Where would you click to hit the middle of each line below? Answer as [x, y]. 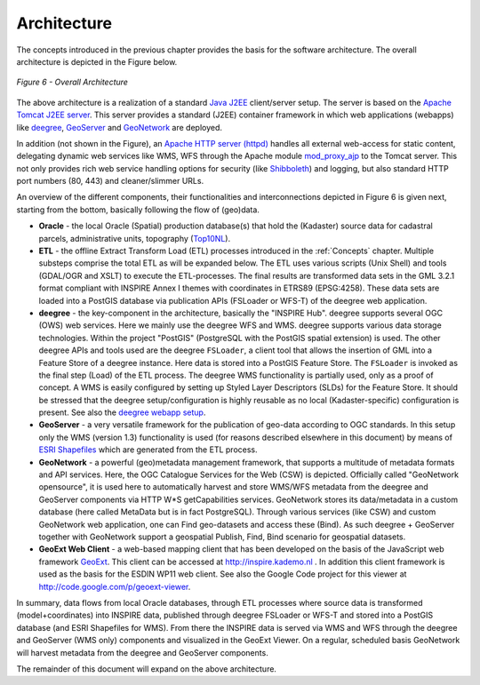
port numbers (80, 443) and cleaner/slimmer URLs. [110, 181]
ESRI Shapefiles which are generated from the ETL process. [148, 450]
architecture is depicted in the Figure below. [97, 61]
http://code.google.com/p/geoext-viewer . [115, 586]
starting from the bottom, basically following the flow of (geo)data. [138, 210]
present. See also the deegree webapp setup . [122, 412]
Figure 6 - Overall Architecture [72, 82]
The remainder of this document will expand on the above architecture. [147, 669]
